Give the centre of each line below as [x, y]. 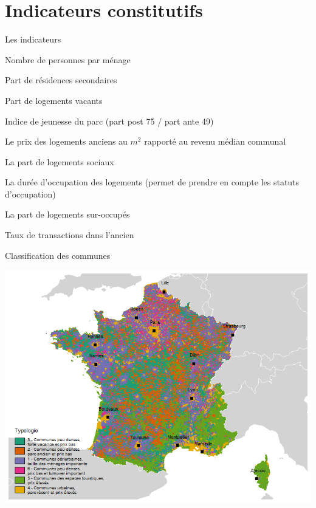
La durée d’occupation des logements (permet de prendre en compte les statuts [152, 182]
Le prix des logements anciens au [66, 141]
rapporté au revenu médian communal [215, 141]
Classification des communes [58, 255]
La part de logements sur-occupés [67, 214]
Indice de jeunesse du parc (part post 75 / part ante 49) [109, 121]
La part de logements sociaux [60, 161]
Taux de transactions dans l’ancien [70, 235]
